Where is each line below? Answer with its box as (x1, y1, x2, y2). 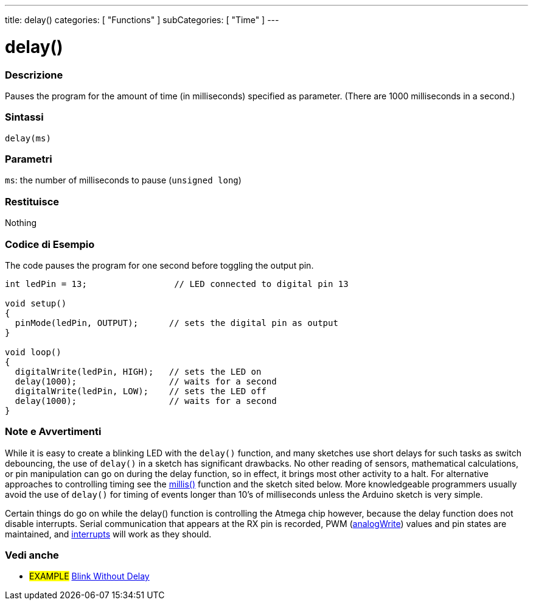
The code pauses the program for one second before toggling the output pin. (5, 260, 314, 271)
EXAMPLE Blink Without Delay (29, 571, 150, 582)
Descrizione (5, 68, 63, 81)
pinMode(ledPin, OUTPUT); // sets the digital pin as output (15, 317, 338, 328)
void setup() (5, 298, 67, 308)
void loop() (5, 347, 61, 357)
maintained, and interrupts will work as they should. (5, 528, 212, 539)
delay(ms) (5, 133, 51, 143)
